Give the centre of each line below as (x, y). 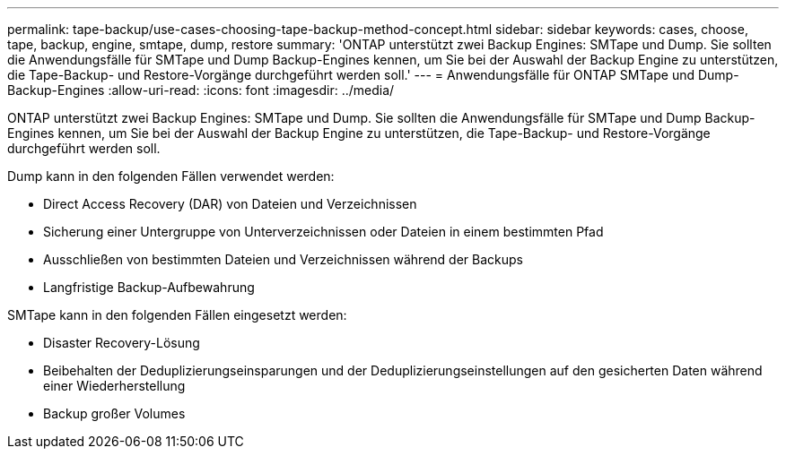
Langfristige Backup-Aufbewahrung (149, 287)
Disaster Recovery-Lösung (122, 343)
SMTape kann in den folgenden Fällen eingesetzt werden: (177, 315)
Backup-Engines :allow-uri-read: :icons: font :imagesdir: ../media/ (201, 90)
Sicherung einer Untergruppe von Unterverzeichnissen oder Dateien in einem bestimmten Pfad (323, 232)
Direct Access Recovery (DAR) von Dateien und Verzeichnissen (230, 204)
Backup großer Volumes (114, 413)
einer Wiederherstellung (114, 386)
